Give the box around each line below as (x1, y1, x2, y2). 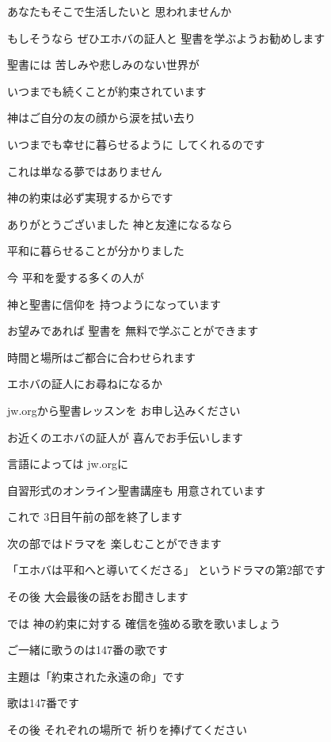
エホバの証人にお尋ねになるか (7, 375, 162, 392)
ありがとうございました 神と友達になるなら (7, 215, 233, 232)
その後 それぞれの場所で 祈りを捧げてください (7, 721, 247, 738)
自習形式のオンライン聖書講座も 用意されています (7, 481, 266, 498)
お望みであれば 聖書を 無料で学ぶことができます (7, 322, 259, 339)
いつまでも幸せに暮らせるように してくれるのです (7, 135, 265, 152)
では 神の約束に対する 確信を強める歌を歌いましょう (7, 615, 281, 631)
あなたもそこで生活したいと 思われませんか (7, 3, 232, 19)
